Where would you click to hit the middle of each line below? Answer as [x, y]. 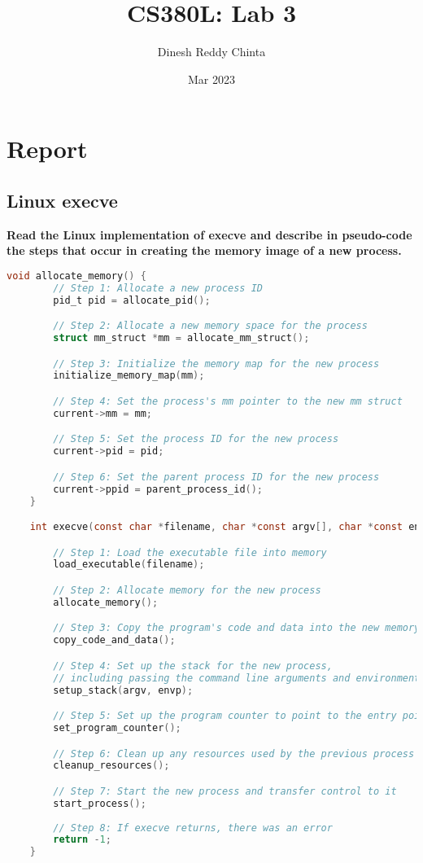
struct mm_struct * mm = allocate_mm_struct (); [181, 338]
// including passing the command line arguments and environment [237, 678]
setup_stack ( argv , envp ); [123, 690]
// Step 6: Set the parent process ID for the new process [216, 477]
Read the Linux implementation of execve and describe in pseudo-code [209, 234]
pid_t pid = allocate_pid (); [132, 300]
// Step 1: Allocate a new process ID [158, 288]
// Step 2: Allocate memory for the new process [187, 591]
